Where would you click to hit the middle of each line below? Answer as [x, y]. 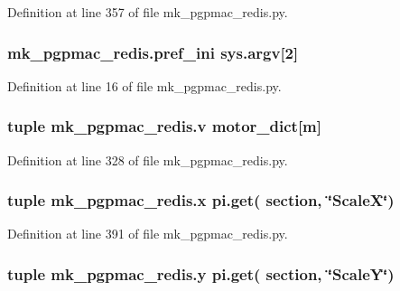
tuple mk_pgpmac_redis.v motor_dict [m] [164, 126]
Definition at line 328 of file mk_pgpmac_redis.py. [148, 160]
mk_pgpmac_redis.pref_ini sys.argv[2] [153, 52]
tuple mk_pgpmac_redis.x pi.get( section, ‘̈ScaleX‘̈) [201, 200]
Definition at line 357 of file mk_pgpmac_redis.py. [148, 12]
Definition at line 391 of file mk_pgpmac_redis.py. [148, 234]
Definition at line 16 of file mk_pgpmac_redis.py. [144, 85]
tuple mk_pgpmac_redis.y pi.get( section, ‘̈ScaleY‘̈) [201, 273]
